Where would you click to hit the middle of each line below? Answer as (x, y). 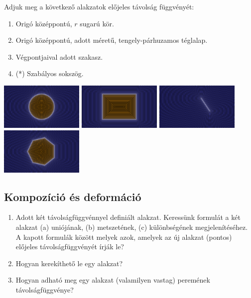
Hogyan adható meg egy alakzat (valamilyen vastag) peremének (113, 280)
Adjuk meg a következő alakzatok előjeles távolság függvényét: (99, 6)
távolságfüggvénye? (45, 289)
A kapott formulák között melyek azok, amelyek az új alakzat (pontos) (124, 237)
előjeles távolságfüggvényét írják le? (70, 247)
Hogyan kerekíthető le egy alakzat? (69, 263)
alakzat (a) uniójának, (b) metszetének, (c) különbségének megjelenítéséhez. (132, 227)
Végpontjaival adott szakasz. (59, 56)
